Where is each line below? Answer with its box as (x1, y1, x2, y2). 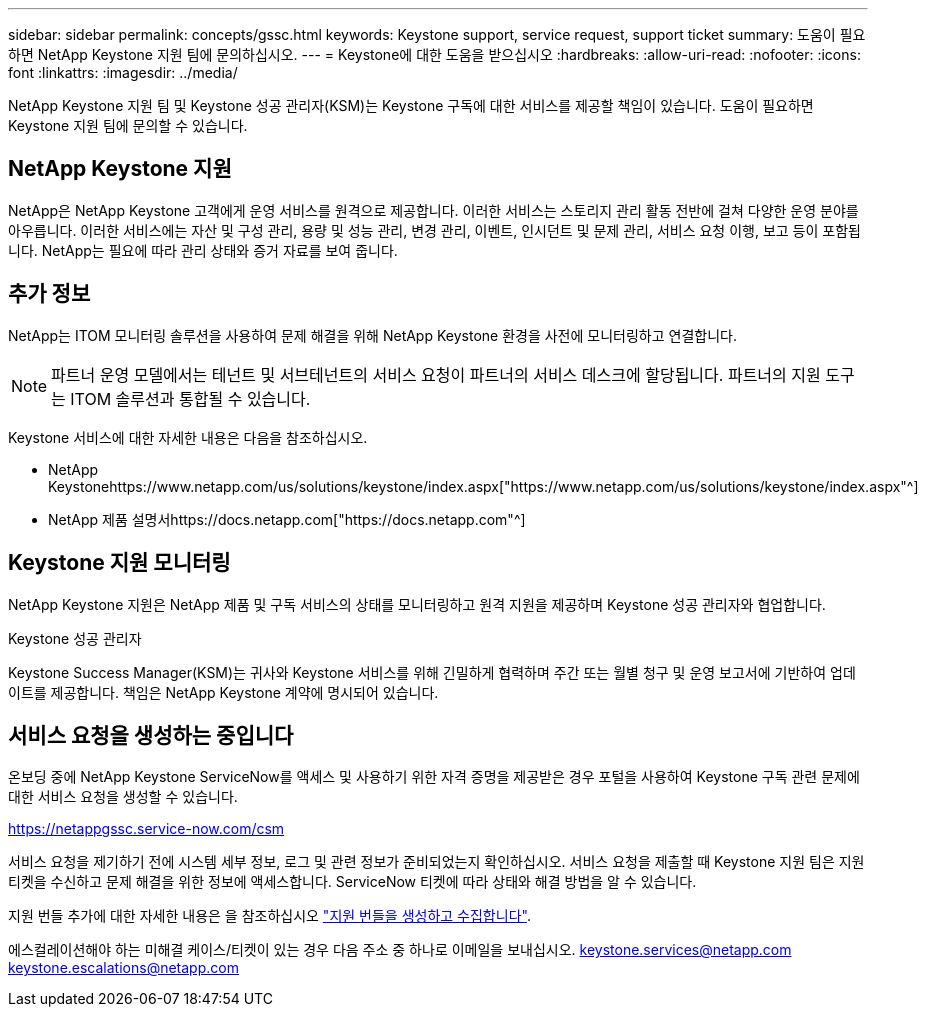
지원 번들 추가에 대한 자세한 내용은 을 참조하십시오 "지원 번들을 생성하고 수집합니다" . (8, 907, 531, 925)
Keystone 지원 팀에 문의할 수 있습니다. (8, 117, 248, 134)
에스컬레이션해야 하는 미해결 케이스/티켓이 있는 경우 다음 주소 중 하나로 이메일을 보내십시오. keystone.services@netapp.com (8, 941, 792, 959)
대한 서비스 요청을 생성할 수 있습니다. (8, 788, 238, 806)
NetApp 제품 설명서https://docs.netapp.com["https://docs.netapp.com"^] (48, 510, 526, 528)
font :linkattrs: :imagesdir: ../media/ (8, 64, 238, 81)
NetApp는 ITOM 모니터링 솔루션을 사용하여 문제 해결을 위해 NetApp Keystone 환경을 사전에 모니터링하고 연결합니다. (8, 326, 737, 344)
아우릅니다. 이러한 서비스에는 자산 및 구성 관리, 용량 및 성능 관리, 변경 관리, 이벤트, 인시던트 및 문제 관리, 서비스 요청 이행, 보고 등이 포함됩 (8, 221, 861, 239)
